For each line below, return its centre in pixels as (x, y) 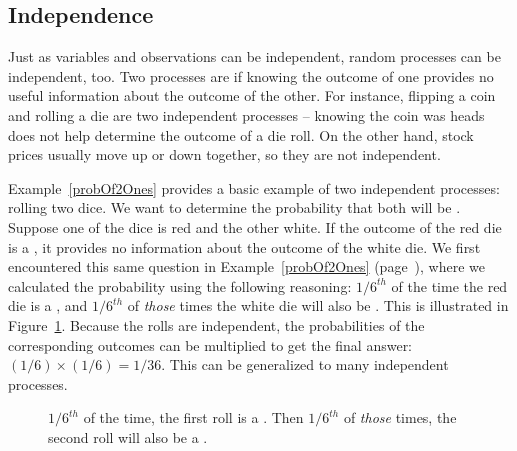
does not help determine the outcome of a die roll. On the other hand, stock (241, 134)
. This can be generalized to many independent (305, 364)
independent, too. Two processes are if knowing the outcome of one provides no (251, 75)
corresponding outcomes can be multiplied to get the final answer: (210, 344)
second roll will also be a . (128, 436)
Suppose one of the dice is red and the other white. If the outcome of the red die (255, 226)
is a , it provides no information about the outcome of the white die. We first (244, 246)
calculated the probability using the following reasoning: (180, 285)
